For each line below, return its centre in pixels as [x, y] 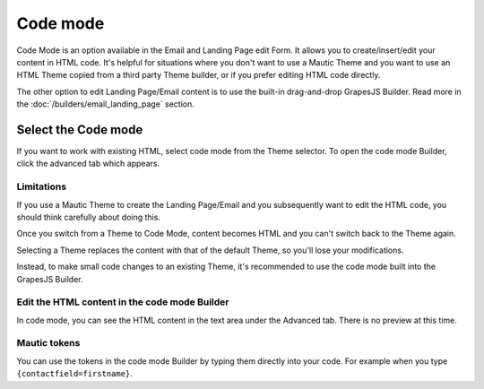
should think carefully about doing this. [89, 217]
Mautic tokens [48, 343]
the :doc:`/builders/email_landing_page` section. [105, 104]
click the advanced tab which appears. [88, 164]
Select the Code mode [80, 130]
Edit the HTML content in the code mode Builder [123, 302]
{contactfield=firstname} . [75, 374]
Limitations [42, 186]
